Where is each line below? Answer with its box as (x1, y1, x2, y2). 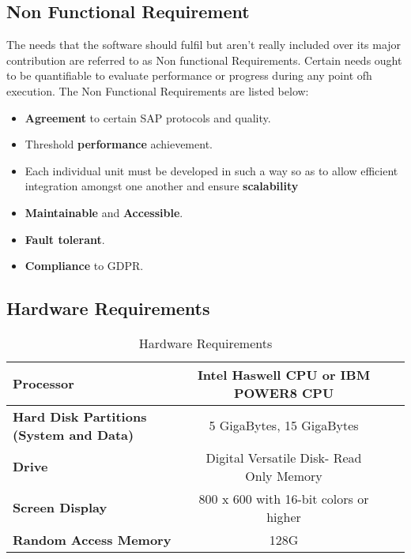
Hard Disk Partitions (13, 407, 147, 426)
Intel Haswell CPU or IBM (197, 365, 371, 384)
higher (266, 507, 301, 526)
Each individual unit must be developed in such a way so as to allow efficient (25, 162, 398, 178)
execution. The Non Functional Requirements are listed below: (6, 82, 309, 99)
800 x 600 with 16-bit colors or (198, 489, 369, 508)
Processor (13, 374, 74, 393)
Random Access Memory (13, 530, 172, 549)
